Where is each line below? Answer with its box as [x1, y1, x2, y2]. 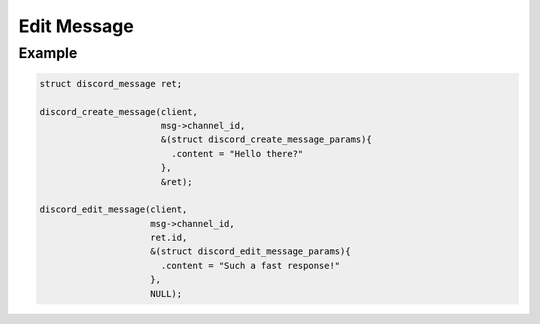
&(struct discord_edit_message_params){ [150, 246, 351, 257]
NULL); [150, 288, 183, 299]
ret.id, [150, 232, 188, 244]
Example [18, 44, 78, 62]
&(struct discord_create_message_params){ [160, 134, 372, 145]
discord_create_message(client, [39, 106, 199, 117]
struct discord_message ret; [39, 78, 183, 89]
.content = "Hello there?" [171, 148, 304, 159]
